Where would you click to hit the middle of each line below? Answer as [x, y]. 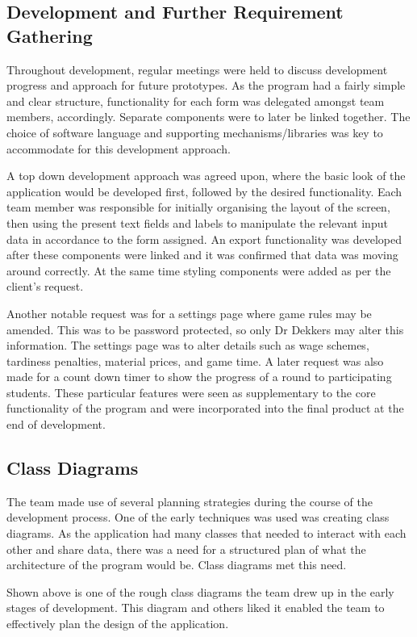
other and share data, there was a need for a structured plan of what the [186, 549]
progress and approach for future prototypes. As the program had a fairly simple [206, 85]
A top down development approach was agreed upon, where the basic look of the [206, 176]
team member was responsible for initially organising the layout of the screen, [198, 207]
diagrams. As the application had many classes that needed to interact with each [206, 533]
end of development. [56, 424]
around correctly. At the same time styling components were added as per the [199, 270]
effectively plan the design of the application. [118, 624]
